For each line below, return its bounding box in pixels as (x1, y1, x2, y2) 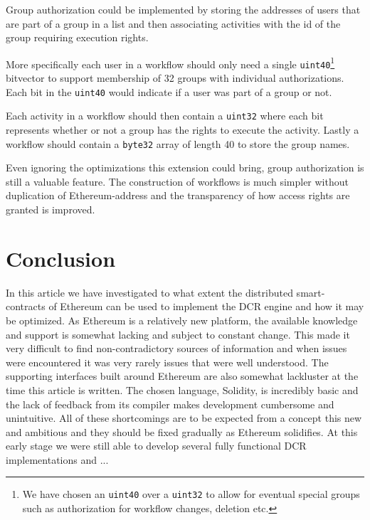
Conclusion (6, 243, 116, 272)
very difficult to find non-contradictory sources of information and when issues (6, 341, 347, 356)
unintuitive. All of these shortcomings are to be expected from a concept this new (6, 410, 362, 425)
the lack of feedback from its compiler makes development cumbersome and (6, 396, 334, 411)
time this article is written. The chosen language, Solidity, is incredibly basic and (6, 382, 359, 397)
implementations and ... (6, 452, 109, 467)
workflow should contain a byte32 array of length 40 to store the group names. (6, 136, 350, 151)
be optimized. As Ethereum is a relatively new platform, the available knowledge (6, 312, 358, 327)
